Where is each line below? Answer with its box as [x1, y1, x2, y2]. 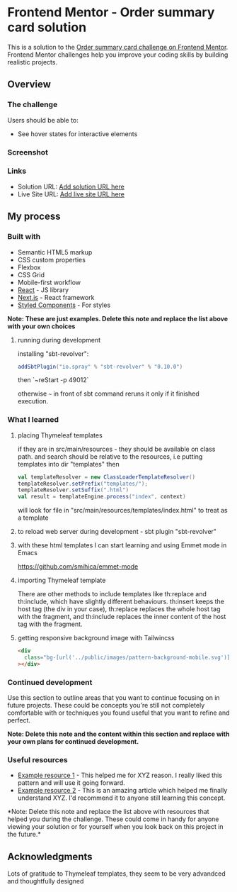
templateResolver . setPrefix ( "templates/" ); [17, 480, 149, 487]
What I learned [7, 415, 59, 425]
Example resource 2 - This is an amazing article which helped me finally [17, 786, 228, 795]
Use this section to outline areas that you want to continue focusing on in [7, 693, 221, 702]
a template [17, 513, 49, 522]
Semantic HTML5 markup [17, 247, 93, 256]
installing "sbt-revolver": [17, 349, 89, 358]
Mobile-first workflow [17, 278, 81, 286]
